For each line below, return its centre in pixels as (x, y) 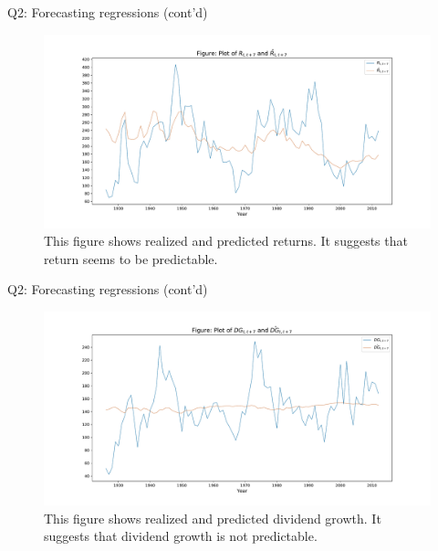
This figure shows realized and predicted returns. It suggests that (226, 241)
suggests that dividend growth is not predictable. (181, 536)
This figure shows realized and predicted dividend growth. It (213, 518)
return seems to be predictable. (131, 258)
